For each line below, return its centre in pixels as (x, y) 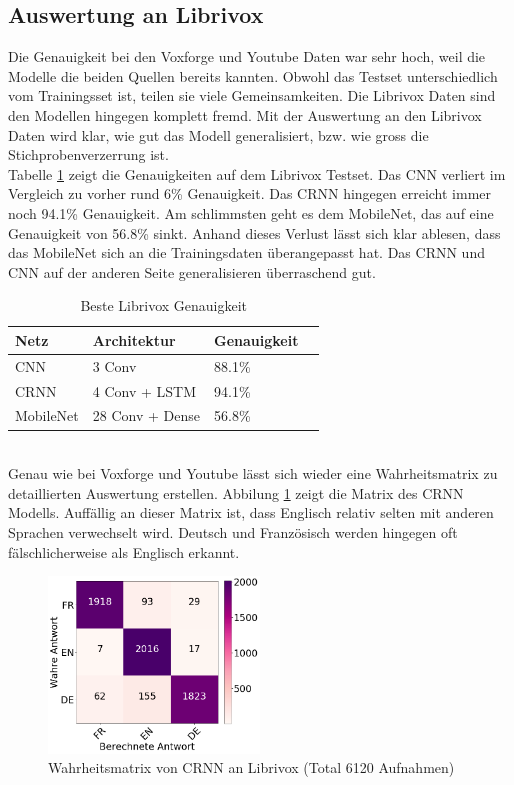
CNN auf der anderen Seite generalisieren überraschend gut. (192, 271)
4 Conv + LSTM (144, 390)
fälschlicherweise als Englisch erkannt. (124, 551)
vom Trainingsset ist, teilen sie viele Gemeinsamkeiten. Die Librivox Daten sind (252, 95)
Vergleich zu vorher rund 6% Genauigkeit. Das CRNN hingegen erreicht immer (250, 193)
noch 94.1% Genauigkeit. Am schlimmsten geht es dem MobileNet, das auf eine (251, 212)
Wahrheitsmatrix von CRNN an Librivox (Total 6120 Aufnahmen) (251, 767)
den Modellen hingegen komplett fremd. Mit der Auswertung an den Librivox (245, 114)
